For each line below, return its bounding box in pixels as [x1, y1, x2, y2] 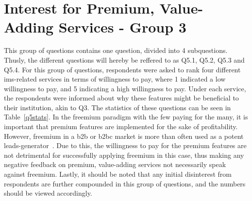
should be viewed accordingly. [4, 188, 92, 198]
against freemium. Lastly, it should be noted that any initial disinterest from [4, 169, 232, 179]
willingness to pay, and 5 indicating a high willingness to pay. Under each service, [4, 83, 246, 93]
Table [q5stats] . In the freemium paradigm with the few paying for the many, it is [4, 112, 248, 122]
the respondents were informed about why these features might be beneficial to [4, 93, 239, 103]
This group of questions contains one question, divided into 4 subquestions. [4, 45, 228, 55]
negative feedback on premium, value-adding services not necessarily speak [4, 159, 226, 169]
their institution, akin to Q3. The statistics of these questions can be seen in [4, 102, 231, 112]
